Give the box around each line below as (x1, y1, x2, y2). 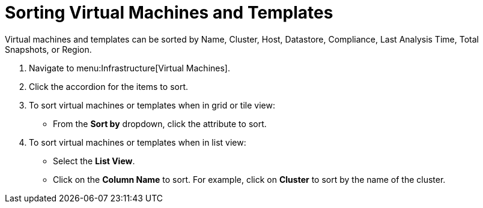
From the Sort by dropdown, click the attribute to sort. (53, 118, 267, 129)
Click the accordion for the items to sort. (29, 81, 189, 92)
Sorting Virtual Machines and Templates (5, 2, 333, 23)
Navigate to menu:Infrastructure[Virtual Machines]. (29, 62, 230, 73)
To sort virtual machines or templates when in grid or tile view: (29, 100, 275, 110)
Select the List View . (53, 155, 135, 166)
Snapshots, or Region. (5, 44, 92, 55)
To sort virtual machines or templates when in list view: (29, 137, 246, 147)
